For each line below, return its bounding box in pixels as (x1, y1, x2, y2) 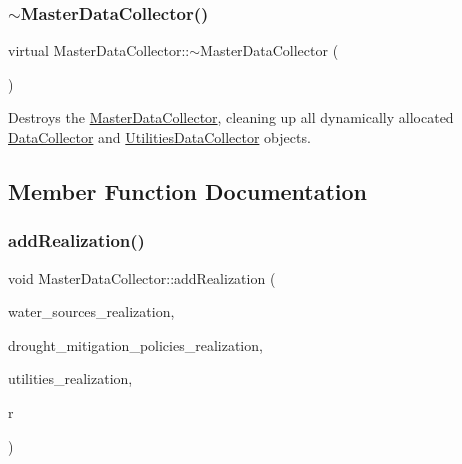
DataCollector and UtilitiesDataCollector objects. (8, 127, 311, 147)
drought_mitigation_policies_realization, (8, 334, 263, 355)
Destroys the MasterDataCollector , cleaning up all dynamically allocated (8, 107, 454, 128)
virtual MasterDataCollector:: (8, 40, 190, 61)
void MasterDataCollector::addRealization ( (8, 267, 276, 288)
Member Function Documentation (8, 175, 368, 206)
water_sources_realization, (8, 301, 175, 322)
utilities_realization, (8, 368, 133, 389)
